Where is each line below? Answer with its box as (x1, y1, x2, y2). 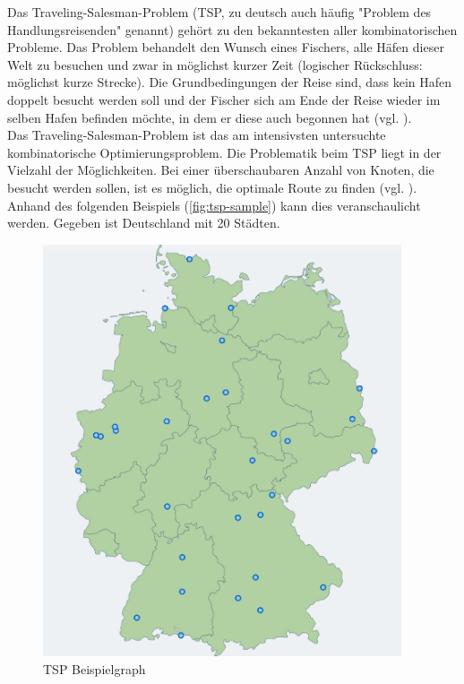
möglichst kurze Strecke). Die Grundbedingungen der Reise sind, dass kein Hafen (7, 73, 452, 91)
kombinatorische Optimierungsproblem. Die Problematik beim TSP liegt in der (7, 143, 442, 161)
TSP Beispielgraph (43, 660, 146, 679)
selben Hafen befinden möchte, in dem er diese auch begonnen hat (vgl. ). (7, 108, 412, 126)
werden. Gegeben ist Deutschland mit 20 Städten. (7, 213, 280, 232)
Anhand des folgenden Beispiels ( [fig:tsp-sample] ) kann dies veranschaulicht (7, 195, 421, 214)
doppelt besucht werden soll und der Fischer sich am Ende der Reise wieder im (7, 90, 441, 108)
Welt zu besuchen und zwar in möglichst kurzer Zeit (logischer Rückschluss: (7, 55, 423, 74)
